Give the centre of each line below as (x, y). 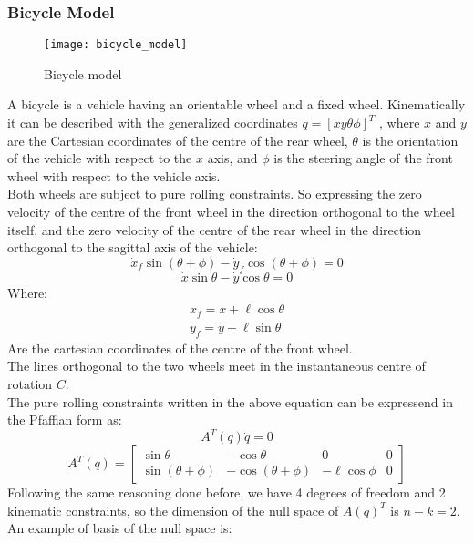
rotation (30, 383)
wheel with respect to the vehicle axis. (114, 175)
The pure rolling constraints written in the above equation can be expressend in (230, 401)
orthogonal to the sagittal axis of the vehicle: (133, 247)
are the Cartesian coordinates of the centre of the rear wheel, (178, 140)
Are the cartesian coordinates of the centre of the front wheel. (180, 348)
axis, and (232, 158)
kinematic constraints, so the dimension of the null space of (173, 510)
